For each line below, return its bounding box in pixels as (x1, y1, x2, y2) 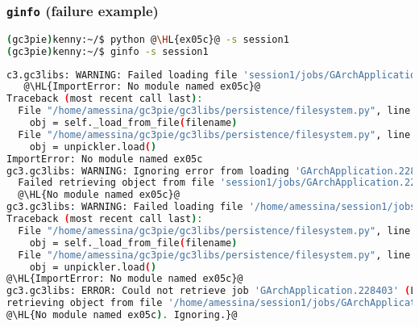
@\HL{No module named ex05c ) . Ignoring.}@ (6, 309, 238, 321)
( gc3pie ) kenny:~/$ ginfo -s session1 (6, 45, 209, 57)
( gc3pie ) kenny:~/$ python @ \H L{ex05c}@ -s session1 (6, 33, 289, 45)
